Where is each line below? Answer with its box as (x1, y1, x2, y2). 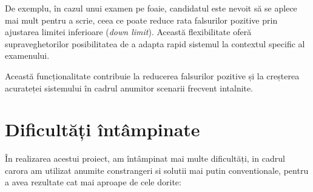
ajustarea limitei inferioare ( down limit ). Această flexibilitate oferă (5, 25, 252, 38)
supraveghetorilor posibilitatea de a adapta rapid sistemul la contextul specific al (5, 37, 305, 50)
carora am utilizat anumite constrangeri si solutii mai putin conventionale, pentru (5, 164, 309, 176)
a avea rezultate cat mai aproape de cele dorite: (5, 176, 181, 188)
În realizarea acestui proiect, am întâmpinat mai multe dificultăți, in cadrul (5, 152, 285, 165)
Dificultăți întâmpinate (5, 117, 200, 142)
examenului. (5, 49, 50, 62)
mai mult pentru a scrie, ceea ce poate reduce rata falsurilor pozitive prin (5, 13, 278, 26)
